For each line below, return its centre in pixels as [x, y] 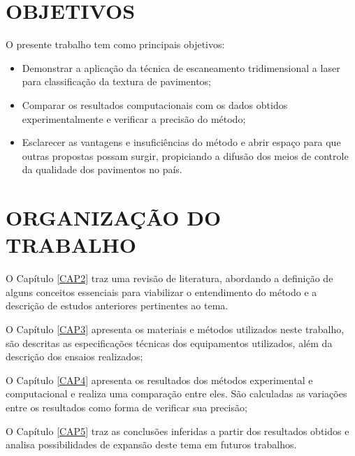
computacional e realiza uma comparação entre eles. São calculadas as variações [176, 394]
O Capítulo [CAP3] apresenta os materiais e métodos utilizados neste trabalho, [175, 329]
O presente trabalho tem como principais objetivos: [115, 44]
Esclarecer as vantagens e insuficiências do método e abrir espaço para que [181, 142]
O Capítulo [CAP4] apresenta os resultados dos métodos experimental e [159, 380]
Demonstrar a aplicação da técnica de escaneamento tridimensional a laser [181, 67]
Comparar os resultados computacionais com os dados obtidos [155, 104]
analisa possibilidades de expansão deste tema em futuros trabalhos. [151, 444]
